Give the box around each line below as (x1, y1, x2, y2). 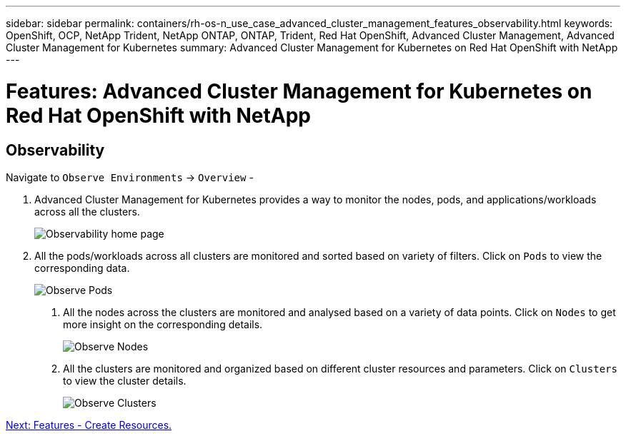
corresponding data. (34, 261, 130, 274)
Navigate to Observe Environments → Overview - (6, 171, 254, 183)
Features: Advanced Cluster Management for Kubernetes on (6, 78, 592, 103)
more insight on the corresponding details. (63, 318, 263, 330)
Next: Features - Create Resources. (6, 418, 172, 431)
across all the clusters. (34, 205, 140, 218)
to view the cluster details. (63, 374, 187, 387)
